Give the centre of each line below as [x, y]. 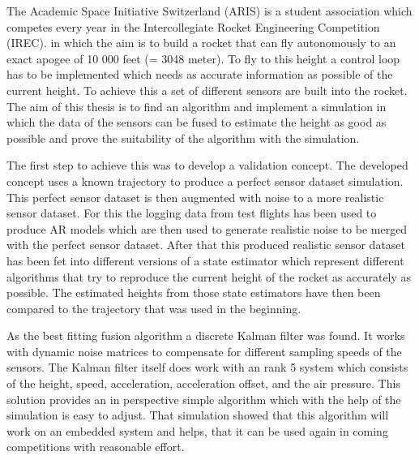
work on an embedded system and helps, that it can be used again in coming [197, 430]
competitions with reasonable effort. [96, 447]
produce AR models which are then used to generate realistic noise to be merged [207, 228]
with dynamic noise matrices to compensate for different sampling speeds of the [204, 351]
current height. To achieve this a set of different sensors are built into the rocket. [207, 90]
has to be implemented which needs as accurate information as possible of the [200, 74]
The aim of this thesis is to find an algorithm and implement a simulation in [197, 106]
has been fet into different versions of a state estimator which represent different [205, 260]
